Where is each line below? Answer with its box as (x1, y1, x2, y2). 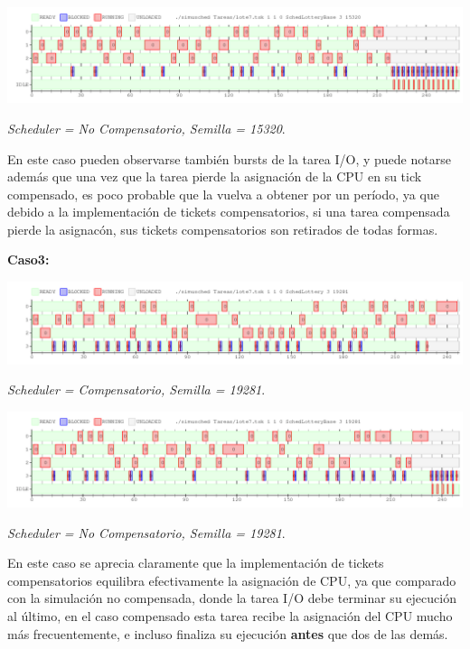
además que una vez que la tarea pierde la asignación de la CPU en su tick (7, 167, 422, 186)
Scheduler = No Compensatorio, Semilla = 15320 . (7, 118, 286, 137)
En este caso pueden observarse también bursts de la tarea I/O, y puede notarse (7, 149, 451, 168)
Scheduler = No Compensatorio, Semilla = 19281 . (7, 523, 286, 542)
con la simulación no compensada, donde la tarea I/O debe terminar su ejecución (7, 589, 456, 607)
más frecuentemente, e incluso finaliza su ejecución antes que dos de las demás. (7, 624, 448, 643)
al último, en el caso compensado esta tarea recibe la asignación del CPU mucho (7, 607, 453, 626)
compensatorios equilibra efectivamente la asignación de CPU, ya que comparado (7, 570, 456, 589)
